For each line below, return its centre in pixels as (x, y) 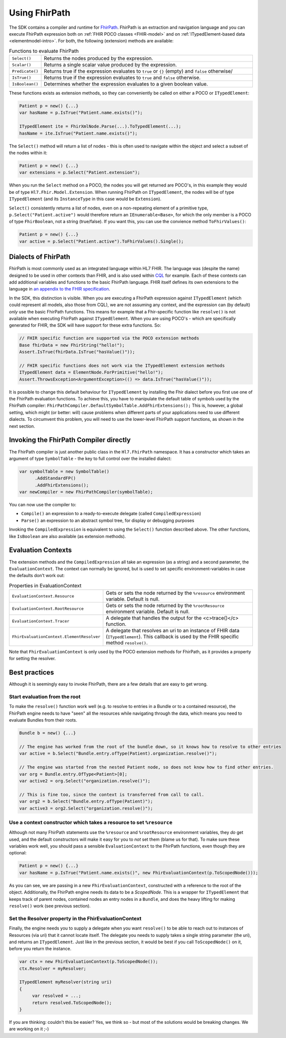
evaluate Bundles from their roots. (43, 720)
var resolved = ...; (57, 996)
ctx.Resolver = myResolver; (53, 968)
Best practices (31, 673)
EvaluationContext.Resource (43, 596)
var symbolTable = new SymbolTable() (64, 471)
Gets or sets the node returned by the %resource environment (175, 593)
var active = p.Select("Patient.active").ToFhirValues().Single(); (102, 241)
